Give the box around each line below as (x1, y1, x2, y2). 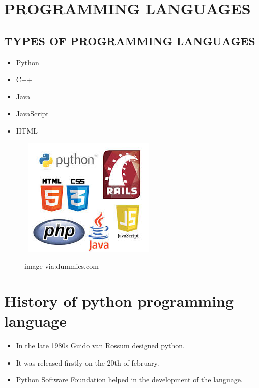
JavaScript (16, 108, 49, 119)
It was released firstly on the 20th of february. (16, 357, 159, 368)
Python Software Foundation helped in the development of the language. (16, 374, 243, 385)
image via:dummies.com (24, 261, 99, 271)
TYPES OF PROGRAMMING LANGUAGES (4, 33, 255, 48)
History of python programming (4, 290, 234, 311)
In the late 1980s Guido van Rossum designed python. (16, 340, 185, 351)
